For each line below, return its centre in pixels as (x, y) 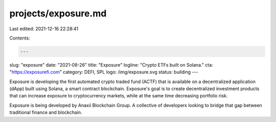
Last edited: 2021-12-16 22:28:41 (44, 29)
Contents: (20, 38)
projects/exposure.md (58, 13)
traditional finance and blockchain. (46, 112)
